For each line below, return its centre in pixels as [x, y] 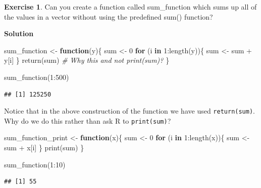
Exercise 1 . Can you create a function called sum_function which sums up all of [130, 7]
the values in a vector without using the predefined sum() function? [109, 16]
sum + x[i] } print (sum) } [44, 148]
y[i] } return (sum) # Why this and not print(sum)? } [87, 60]
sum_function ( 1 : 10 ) [35, 164]
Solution [19, 33]
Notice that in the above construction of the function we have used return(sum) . [129, 111]
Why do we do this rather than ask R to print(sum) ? [88, 120]
